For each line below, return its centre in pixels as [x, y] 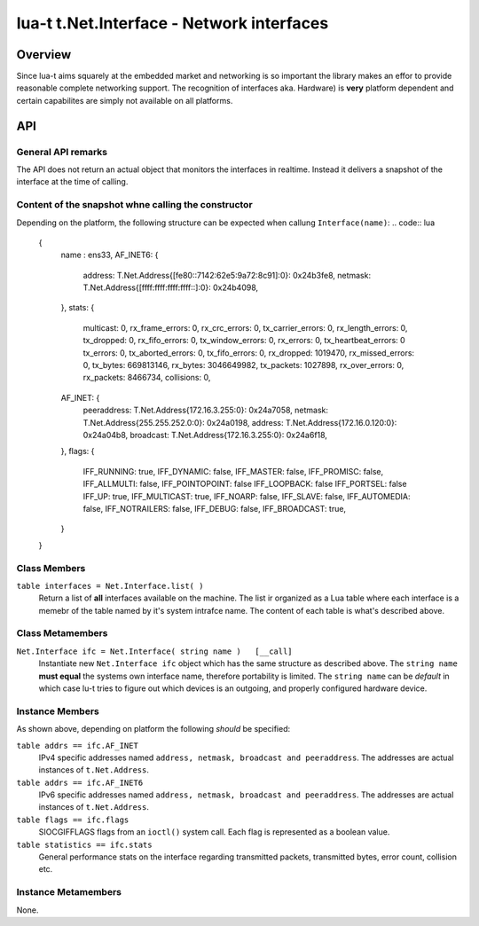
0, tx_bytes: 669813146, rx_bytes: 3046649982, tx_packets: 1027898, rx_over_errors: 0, [243, 365]
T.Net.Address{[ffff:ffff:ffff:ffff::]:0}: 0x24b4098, [171, 287]
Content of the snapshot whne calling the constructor [134, 205]
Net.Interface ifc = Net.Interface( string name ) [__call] [154, 651]
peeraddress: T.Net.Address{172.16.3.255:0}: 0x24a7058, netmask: [205, 410]
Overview [44, 55]
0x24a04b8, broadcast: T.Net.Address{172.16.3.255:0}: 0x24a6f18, [205, 435]
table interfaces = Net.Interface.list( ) [110, 586]
